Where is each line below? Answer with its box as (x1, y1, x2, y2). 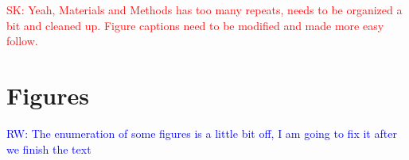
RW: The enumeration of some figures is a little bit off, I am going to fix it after (6, 124, 397, 141)
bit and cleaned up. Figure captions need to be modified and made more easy (6, 17, 384, 33)
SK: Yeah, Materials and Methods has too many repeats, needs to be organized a (6, 2, 403, 17)
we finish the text (6, 140, 92, 157)
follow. (6, 32, 38, 49)
